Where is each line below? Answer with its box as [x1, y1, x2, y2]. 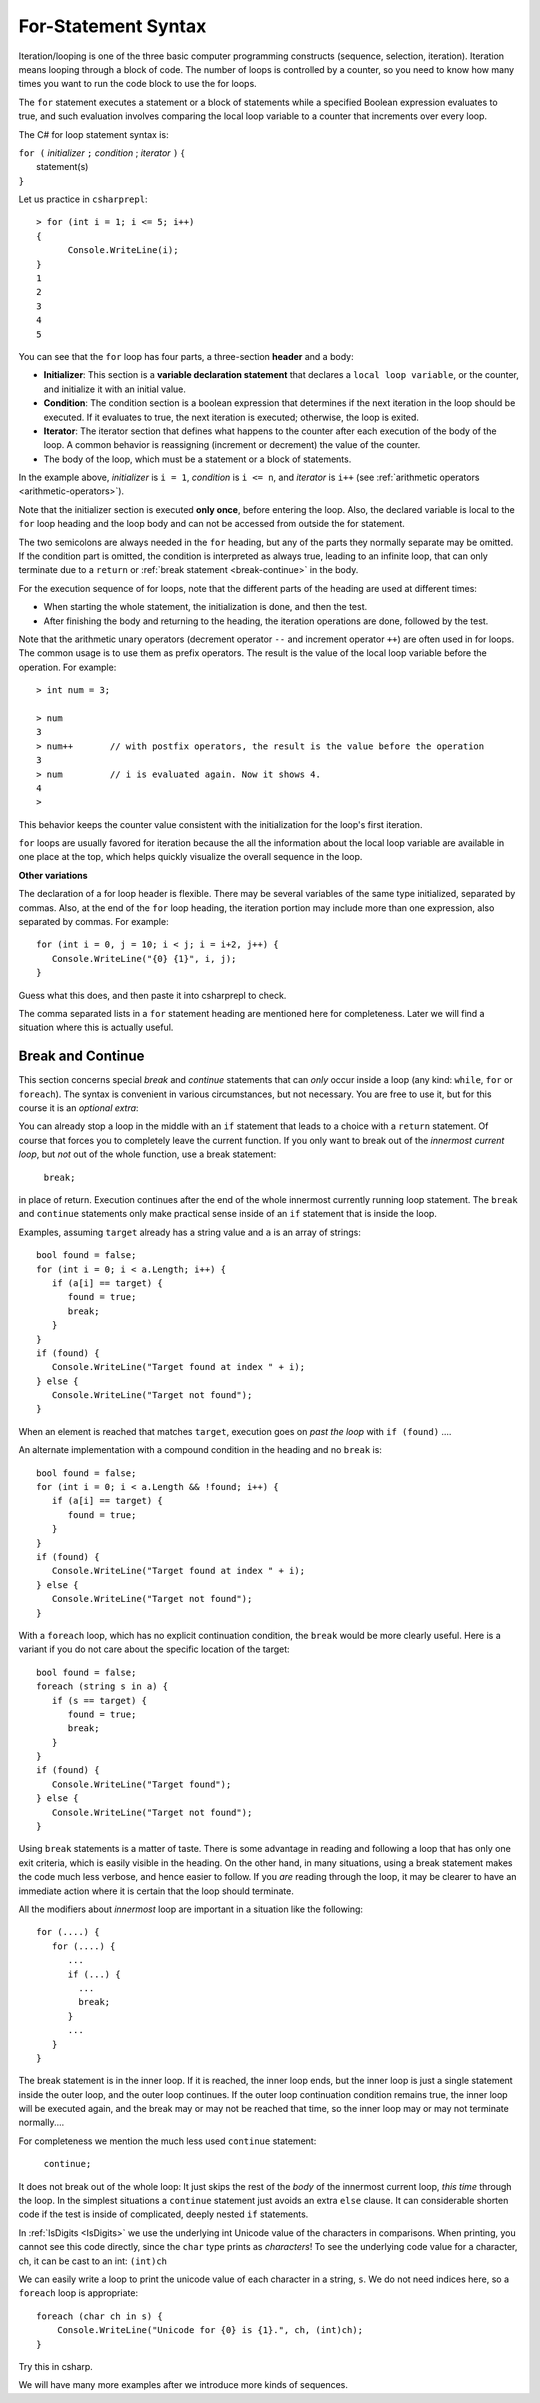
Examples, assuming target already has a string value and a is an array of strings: [18, 1226, 362, 1238]
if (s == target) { [51, 1695, 148, 1706]
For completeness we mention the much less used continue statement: [18, 2135, 317, 2147]
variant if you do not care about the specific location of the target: [18, 1643, 290, 1655]
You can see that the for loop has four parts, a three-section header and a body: [18, 350, 354, 362]
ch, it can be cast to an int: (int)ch [18, 2255, 168, 2267]
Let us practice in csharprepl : [18, 193, 148, 205]
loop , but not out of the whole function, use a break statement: [18, 1148, 277, 1160]
